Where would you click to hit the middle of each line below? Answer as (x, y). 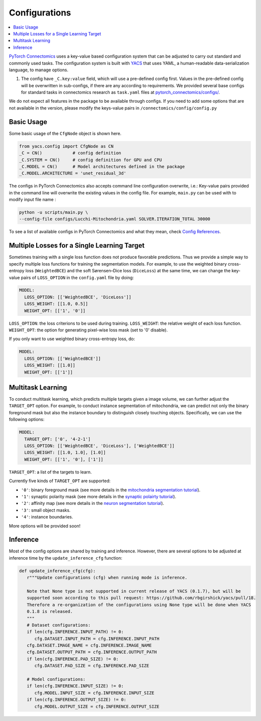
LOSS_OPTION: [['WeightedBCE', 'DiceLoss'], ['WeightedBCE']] (100, 446)
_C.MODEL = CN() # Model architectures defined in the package (102, 166)
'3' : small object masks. (46, 510)
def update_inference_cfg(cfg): (58, 571)
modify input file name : (33, 200)
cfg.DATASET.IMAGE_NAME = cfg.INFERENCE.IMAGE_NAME (89, 645)
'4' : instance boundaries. (47, 517)
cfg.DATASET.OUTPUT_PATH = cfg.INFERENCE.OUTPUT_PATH (92, 652)
